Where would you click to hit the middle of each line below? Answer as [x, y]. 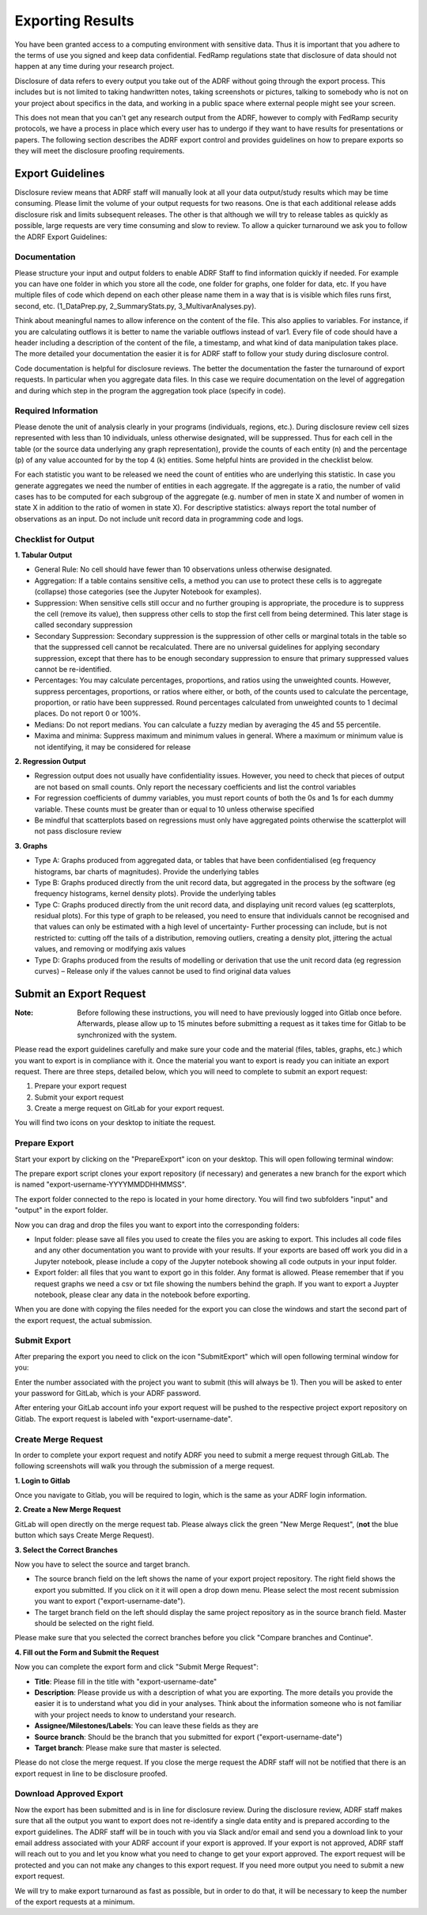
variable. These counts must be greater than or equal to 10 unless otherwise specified [174, 809]
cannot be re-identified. [73, 669]
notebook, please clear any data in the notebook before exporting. [142, 1294]
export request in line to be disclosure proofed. [91, 1773]
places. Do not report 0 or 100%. [88, 713]
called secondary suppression [84, 625]
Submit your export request [79, 1097]
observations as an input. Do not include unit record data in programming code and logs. [159, 519]
